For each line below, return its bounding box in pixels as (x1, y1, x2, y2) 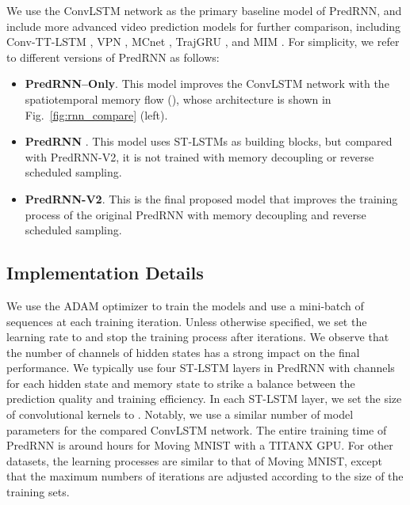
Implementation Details (6, 260, 204, 285)
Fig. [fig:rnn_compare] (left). (25, 106, 168, 123)
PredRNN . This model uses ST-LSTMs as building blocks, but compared (25, 133, 393, 150)
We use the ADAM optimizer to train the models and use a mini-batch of (6, 297, 364, 313)
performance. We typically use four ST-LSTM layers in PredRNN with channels (6, 359, 395, 376)
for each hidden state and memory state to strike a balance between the (6, 374, 355, 391)
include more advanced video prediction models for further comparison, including (6, 17, 401, 34)
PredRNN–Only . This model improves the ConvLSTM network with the (25, 75, 389, 92)
